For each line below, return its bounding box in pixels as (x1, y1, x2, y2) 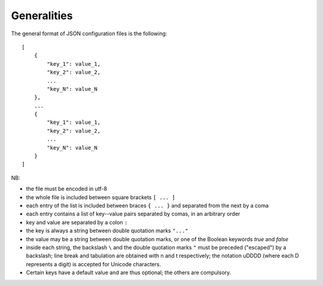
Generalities (11, 9, 73, 22)
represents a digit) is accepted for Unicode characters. (26, 260, 161, 267)
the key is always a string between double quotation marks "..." (26, 227, 188, 235)
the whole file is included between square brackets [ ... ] (26, 193, 176, 200)
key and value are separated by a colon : (26, 218, 128, 226)
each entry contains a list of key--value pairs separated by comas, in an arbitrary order (26, 210, 240, 218)
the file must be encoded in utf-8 (26, 185, 108, 193)
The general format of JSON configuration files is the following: (11, 30, 167, 37)
